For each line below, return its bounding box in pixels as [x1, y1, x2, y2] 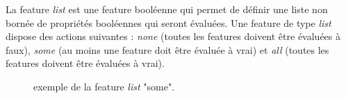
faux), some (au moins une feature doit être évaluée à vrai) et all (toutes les [6, 42, 329, 57]
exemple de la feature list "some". [33, 79, 175, 93]
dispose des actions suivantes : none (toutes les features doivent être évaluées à [6, 29, 340, 43]
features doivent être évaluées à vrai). [6, 56, 165, 70]
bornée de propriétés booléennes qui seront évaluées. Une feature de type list [6, 15, 331, 30]
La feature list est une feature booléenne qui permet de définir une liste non [6, 2, 328, 16]
